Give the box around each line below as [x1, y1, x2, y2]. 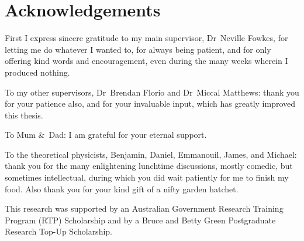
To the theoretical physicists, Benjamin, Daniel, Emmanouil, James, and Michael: [5, 148, 297, 160]
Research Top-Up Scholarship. [5, 225, 112, 237]
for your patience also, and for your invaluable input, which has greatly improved [5, 97, 296, 110]
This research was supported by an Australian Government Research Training [5, 202, 284, 215]
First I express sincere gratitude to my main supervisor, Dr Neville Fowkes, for [5, 32, 288, 44]
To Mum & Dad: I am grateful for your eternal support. [5, 128, 207, 141]
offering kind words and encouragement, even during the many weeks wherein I [5, 55, 288, 67]
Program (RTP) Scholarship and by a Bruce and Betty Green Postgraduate [5, 213, 276, 226]
